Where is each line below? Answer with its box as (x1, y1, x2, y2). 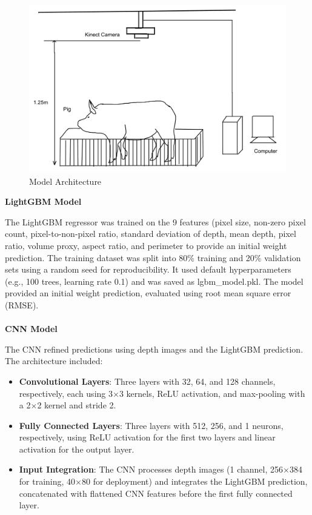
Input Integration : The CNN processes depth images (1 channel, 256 (19, 463, 284, 476)
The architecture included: (5, 354, 103, 367)
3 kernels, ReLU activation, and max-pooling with (119, 387, 305, 399)
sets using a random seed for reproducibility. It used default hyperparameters (5, 263, 291, 276)
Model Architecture (29, 174, 102, 187)
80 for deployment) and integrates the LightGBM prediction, (81, 475, 308, 488)
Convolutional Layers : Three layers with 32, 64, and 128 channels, (19, 374, 276, 387)
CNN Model (5, 322, 58, 335)
